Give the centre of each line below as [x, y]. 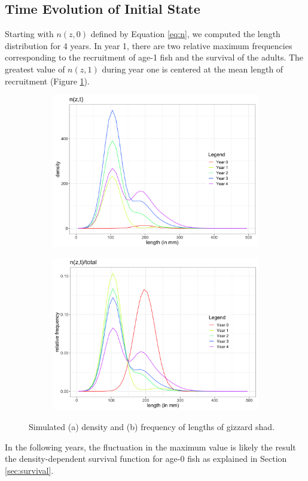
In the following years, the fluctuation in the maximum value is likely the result [150, 447]
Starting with [29, 34]
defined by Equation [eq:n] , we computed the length [185, 34]
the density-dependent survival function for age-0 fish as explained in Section [146, 459]
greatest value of [35, 69]
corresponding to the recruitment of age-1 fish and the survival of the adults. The [154, 57]
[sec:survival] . [29, 470]
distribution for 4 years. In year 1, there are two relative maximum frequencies [149, 45]
